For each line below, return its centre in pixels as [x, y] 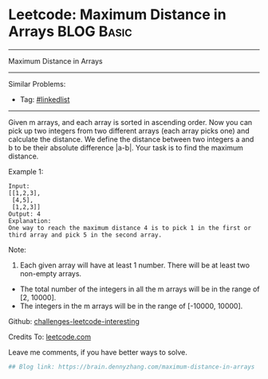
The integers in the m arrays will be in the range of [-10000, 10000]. [131, 306]
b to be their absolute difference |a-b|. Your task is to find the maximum [126, 147]
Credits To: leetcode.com [50, 337]
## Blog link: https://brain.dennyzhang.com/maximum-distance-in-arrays [132, 367]
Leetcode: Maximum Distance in [117, 15]
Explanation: [30, 221]
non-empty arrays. [51, 273]
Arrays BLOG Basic [70, 31]
